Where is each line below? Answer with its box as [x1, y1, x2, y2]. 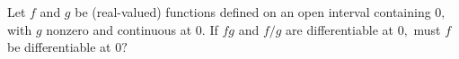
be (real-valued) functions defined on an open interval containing [75, 3, 431, 21]
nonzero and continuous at [46, 20, 192, 38]
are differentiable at [286, 20, 393, 38]
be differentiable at [7, 38, 111, 56]
